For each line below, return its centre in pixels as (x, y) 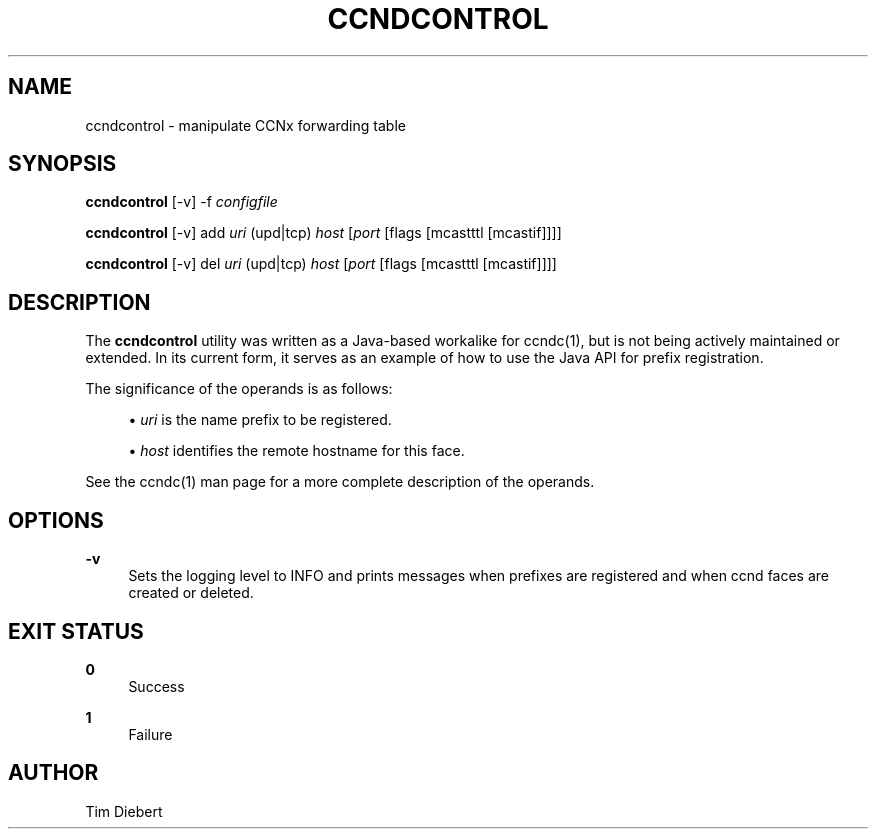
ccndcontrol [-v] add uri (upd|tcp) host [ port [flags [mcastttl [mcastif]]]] (323, 233)
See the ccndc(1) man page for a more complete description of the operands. (340, 482)
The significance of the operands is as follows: (239, 389)
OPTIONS (56, 520)
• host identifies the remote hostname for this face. (296, 451)
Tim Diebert (124, 811)
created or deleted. (191, 593)
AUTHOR (53, 773)
